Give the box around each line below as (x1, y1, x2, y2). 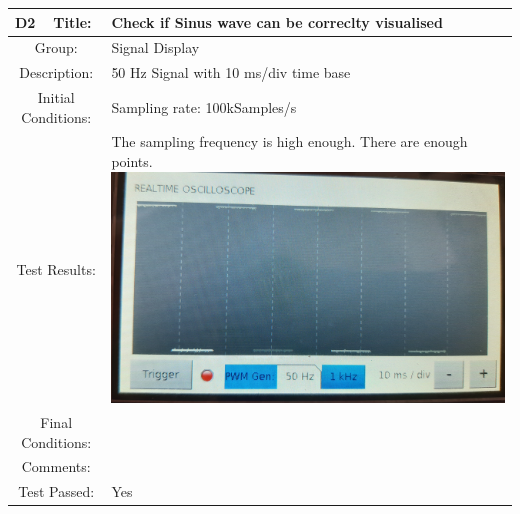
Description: (19, 62, 94, 83)
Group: (34, 37, 78, 58)
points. (111, 151, 153, 172)
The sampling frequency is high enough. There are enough (111, 131, 468, 152)
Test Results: (16, 259, 96, 280)
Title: (53, 11, 92, 32)
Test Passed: (18, 481, 95, 502)
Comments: (21, 456, 91, 477)
